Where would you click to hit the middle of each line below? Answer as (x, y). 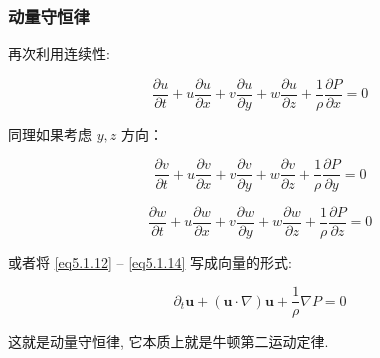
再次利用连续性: (59, 53)
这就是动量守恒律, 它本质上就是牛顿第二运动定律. (168, 341)
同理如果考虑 (50, 133)
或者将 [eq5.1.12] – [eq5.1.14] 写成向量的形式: (150, 261)
